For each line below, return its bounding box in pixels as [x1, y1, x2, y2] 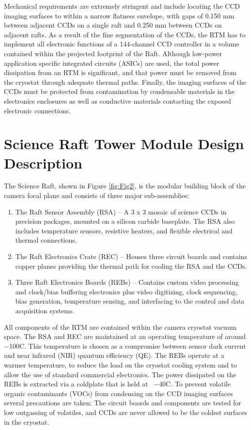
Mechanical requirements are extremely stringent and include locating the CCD [4, 1, 240, 11]
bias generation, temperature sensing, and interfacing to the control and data [15, 296, 245, 306]
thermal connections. [15, 235, 77, 245]
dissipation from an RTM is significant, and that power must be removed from [4, 67, 237, 77]
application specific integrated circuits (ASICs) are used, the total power [4, 58, 220, 68]
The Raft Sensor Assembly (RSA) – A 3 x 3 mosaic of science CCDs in [15, 206, 227, 216]
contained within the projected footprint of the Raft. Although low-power [4, 48, 222, 58]
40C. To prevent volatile [159, 379, 231, 389]
